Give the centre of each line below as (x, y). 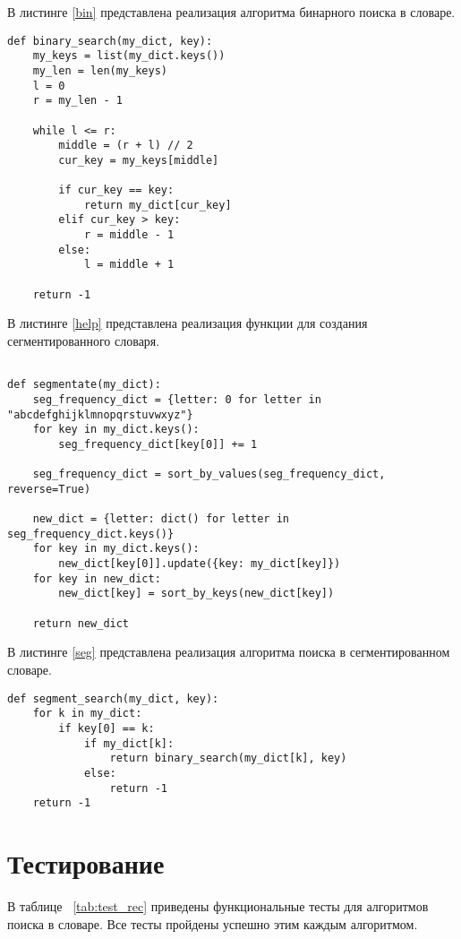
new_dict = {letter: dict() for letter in (161, 519)
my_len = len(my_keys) (100, 70)
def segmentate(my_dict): (84, 385)
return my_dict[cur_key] (158, 205)
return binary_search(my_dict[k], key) (228, 758)
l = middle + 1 (129, 265)
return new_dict (81, 623)
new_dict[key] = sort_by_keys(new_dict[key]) (196, 594)
